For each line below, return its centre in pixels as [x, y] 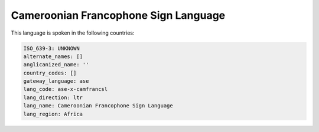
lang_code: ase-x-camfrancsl [66, 89]
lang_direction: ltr [53, 97]
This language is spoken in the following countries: [73, 33]
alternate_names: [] [53, 56]
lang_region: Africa [53, 114]
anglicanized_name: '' [56, 65]
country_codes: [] [50, 73]
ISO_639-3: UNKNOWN [51, 48]
